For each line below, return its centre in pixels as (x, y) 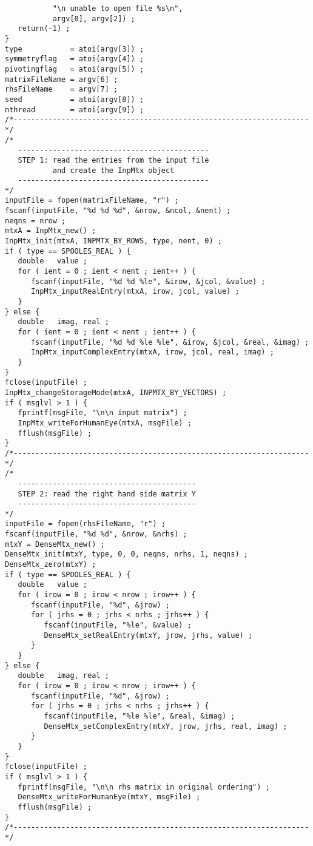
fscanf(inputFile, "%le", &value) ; (118, 625)
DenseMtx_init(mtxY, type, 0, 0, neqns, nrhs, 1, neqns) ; (126, 554)
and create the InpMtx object (113, 170)
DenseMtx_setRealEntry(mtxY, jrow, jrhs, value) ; (148, 635)
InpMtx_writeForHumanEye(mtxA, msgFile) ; (105, 423)
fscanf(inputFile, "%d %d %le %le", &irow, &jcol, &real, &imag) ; (170, 342)
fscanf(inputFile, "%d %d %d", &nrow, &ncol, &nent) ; (118, 211)
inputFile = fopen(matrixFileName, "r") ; (92, 201)
